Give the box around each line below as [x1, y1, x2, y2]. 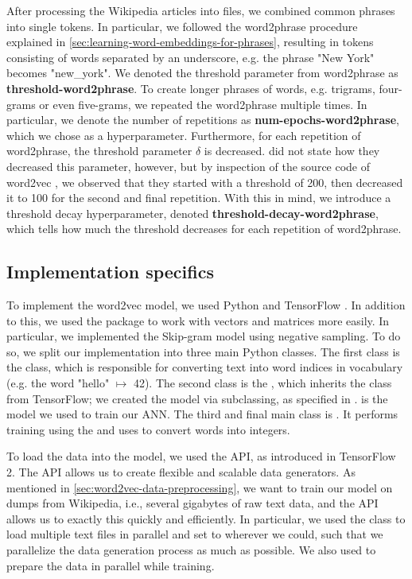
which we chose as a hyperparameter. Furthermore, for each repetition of [6, 126, 361, 143]
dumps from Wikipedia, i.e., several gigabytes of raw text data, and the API [6, 495, 379, 511]
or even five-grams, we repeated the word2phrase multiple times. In [39, 95, 367, 112]
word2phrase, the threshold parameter [6, 142, 192, 159]
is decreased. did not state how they [204, 142, 380, 159]
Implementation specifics [6, 259, 214, 284]
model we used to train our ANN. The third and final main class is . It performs [6, 406, 398, 422]
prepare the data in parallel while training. [6, 557, 215, 573]
